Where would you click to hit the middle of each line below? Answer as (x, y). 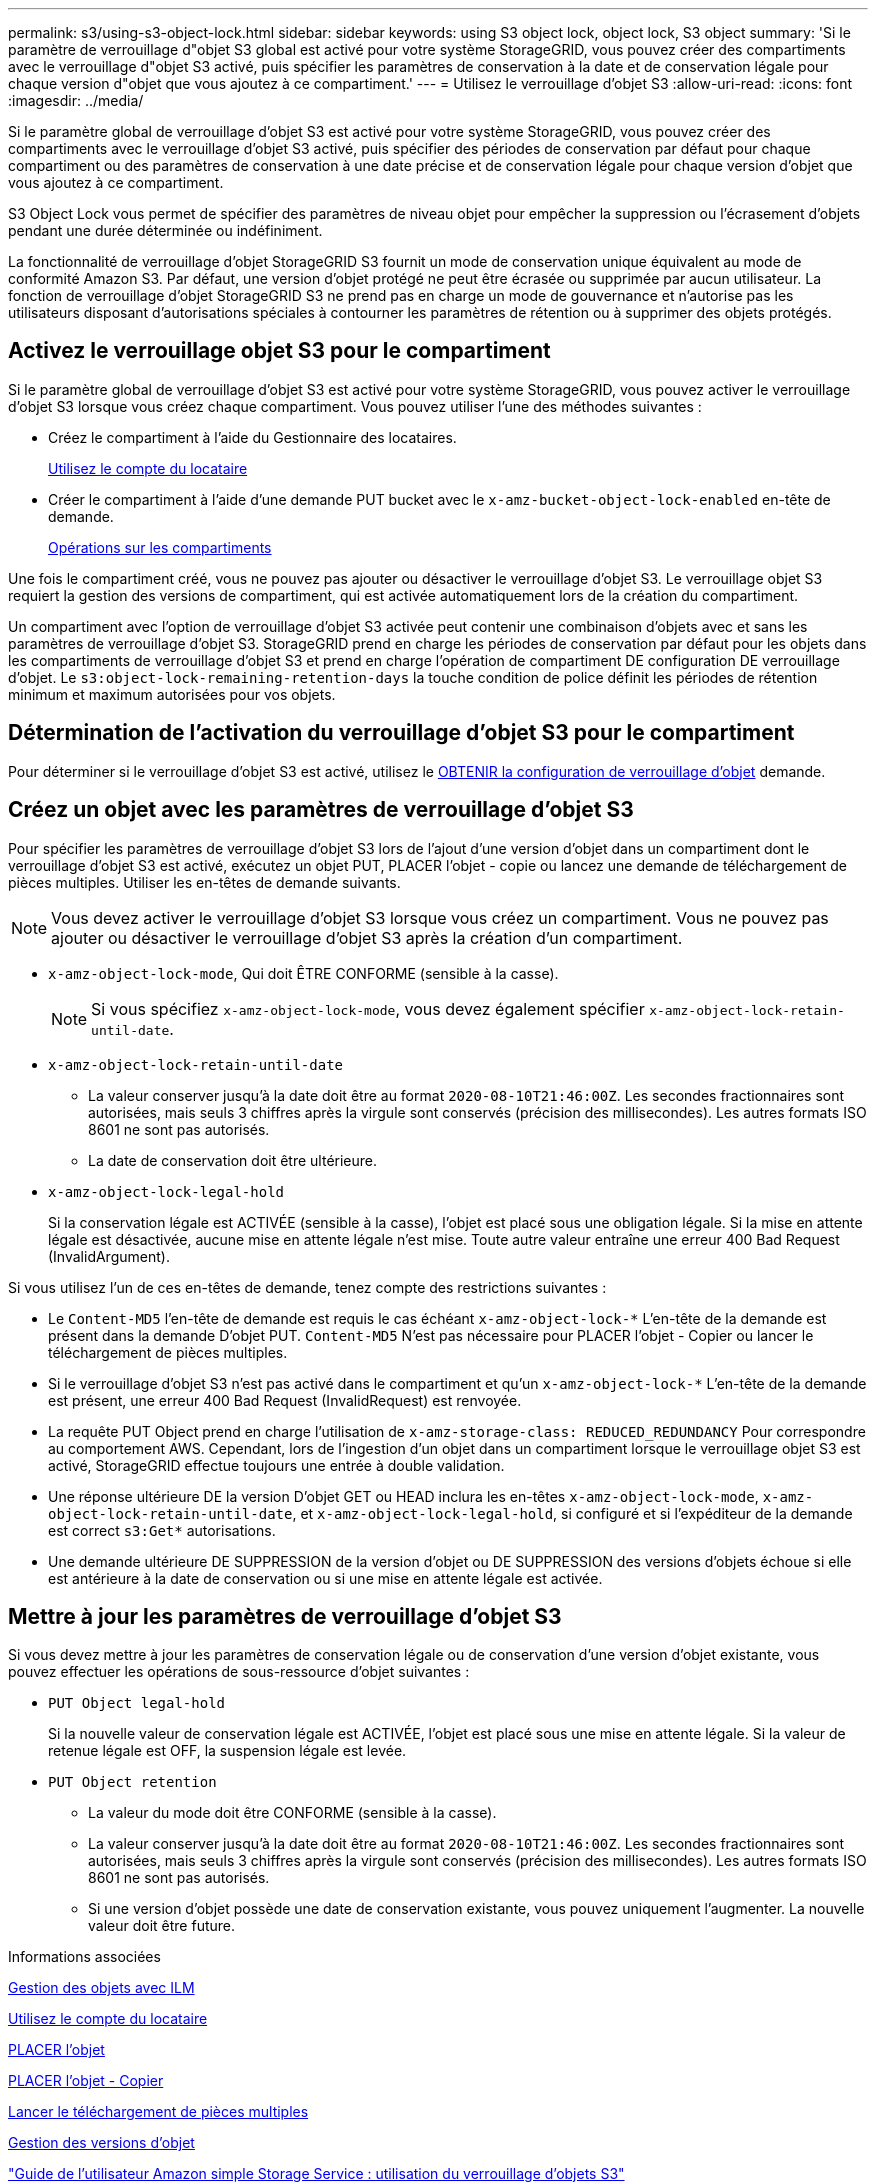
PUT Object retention (132, 1782)
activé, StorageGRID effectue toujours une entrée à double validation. (276, 1465)
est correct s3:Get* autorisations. (162, 1530)
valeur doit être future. (162, 1926)
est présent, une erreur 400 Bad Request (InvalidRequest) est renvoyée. (285, 1400)
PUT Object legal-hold (137, 1703)
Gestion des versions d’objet (101, 2143)
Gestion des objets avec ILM (101, 1988)
